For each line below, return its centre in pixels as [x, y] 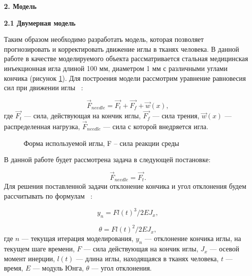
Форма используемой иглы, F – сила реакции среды [101, 143]
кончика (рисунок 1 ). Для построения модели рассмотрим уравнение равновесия [125, 78]
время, [14, 268]
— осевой [224, 249]
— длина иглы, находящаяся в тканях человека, [147, 258]
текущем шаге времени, [39, 249]
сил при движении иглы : [44, 87]
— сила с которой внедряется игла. [156, 126]
